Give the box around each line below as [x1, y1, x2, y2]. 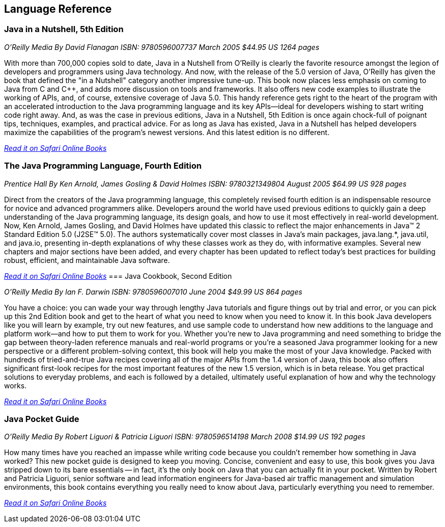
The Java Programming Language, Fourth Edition [4, 161, 202, 171]
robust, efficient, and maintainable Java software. [4, 255, 170, 265]
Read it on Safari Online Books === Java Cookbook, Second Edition [4, 271, 232, 280]
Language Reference [4, 3, 112, 15]
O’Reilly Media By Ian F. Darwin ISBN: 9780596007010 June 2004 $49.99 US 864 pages [4, 287, 302, 296]
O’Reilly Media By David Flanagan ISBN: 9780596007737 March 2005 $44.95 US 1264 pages [4, 42, 320, 51]
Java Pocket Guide [4, 413, 79, 424]
